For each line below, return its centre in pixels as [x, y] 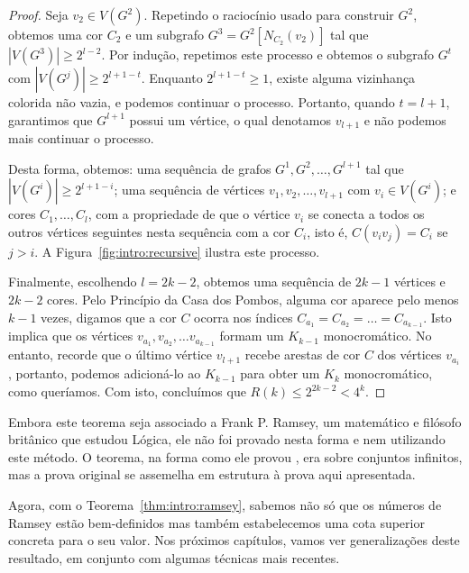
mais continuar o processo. [81, 138]
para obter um [280, 373]
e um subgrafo [165, 34]
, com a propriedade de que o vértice [189, 214]
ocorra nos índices [244, 317]
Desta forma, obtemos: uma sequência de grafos [140, 168]
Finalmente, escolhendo [73, 282]
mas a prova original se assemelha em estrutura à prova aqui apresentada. [212, 474]
